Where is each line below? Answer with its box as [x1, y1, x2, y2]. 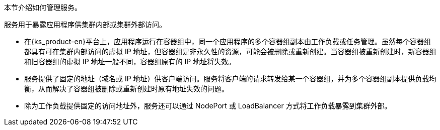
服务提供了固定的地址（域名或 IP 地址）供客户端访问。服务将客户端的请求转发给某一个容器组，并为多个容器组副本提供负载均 [24, 74, 436, 83]
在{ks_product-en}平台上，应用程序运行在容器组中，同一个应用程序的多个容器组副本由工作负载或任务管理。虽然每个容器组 [24, 37, 431, 46]
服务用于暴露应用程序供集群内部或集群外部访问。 [4, 20, 166, 29]
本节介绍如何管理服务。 [4, 3, 82, 12]
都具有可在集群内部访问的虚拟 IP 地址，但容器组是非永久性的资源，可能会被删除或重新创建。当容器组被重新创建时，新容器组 [24, 47, 436, 56]
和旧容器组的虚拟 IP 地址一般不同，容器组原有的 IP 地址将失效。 [24, 57, 236, 66]
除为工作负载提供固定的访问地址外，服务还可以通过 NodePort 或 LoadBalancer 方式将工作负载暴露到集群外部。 [24, 101, 392, 110]
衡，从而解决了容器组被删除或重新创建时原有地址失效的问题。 [24, 84, 229, 93]
